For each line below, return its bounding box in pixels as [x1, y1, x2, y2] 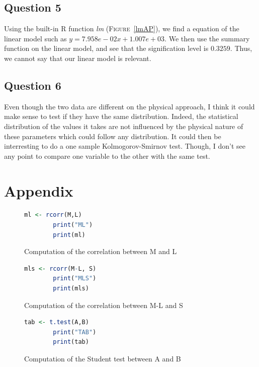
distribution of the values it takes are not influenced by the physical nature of [4, 120, 243, 131]
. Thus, [230, 43, 252, 53]
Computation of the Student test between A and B [24, 353, 181, 363]
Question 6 [4, 77, 61, 93]
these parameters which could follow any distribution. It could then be [4, 131, 221, 141]
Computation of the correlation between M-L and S [24, 299, 183, 310]
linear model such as [4, 33, 67, 43]
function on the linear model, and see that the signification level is [4, 43, 209, 53]
